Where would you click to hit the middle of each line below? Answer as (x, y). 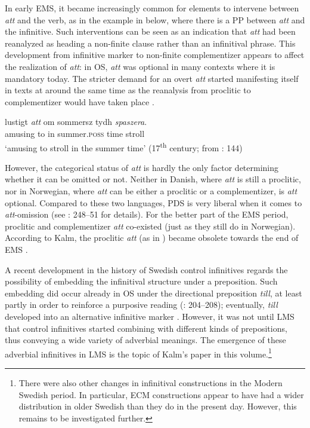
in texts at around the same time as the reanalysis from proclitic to (128, 90)
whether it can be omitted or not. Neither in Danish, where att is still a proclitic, (153, 179)
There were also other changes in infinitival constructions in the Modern (151, 382)
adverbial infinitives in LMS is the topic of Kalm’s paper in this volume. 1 (138, 353)
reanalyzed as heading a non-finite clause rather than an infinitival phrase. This (150, 43)
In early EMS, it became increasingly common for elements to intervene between (152, 8)
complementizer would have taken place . (80, 101)
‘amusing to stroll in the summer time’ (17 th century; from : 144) (124, 146)
